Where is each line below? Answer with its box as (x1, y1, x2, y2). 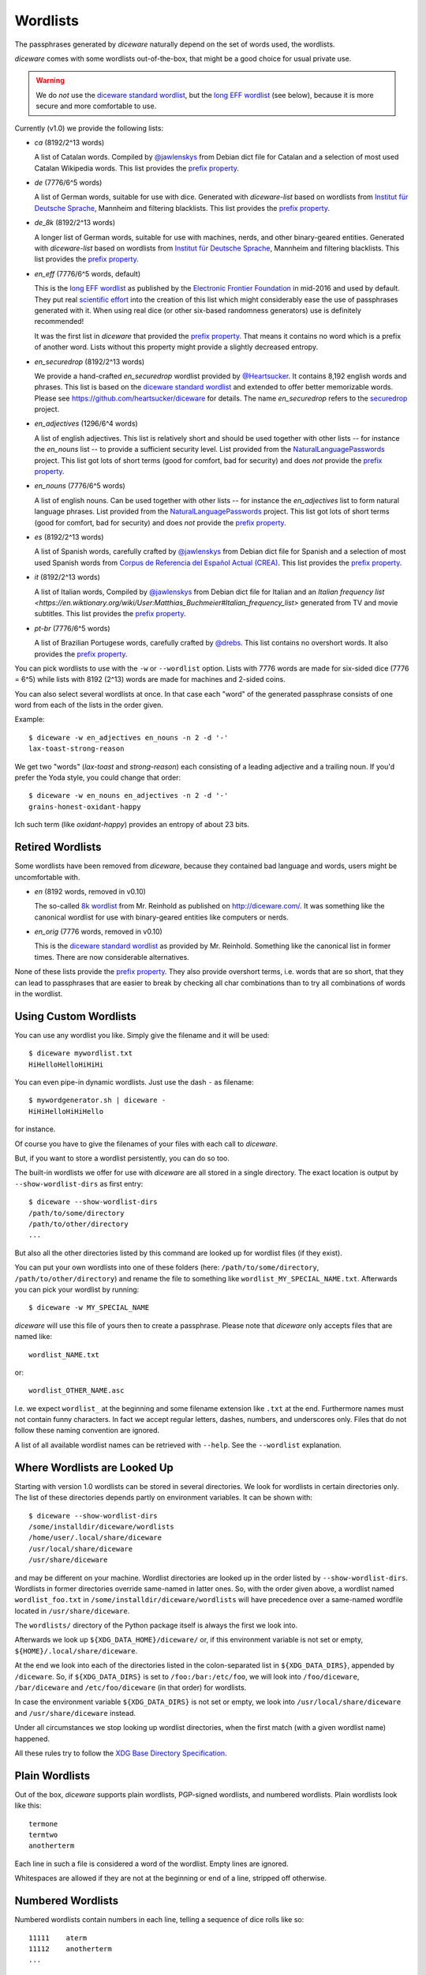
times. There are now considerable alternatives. (34, 952, 189, 961)
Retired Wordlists (14, 841, 102, 854)
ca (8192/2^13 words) (34, 137, 105, 147)
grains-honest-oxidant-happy (28, 802, 141, 811)
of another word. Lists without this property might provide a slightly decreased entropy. (34, 342, 319, 352)
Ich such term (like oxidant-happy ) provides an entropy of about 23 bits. (14, 820, 250, 829)
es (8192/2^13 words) (34, 532, 104, 541)
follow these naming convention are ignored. (14, 1426, 160, 1435)
